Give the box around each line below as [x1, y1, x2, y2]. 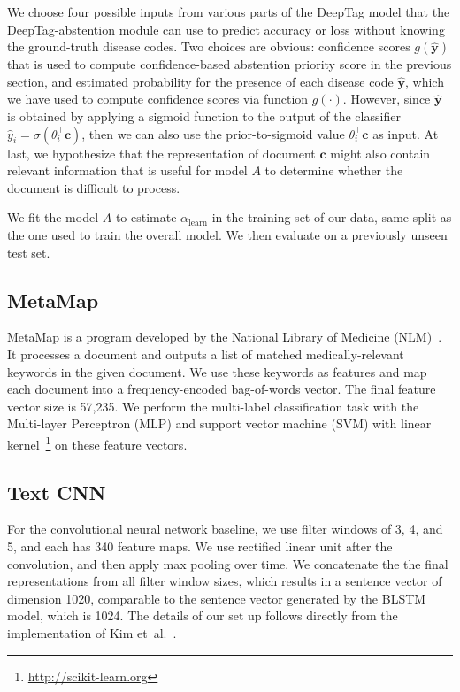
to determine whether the [264, 161, 403, 180]
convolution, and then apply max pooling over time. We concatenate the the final [7, 554, 448, 573]
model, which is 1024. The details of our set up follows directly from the [7, 606, 398, 625]
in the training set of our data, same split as [211, 208, 452, 227]
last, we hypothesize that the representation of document [7, 143, 316, 162]
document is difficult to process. [7, 178, 180, 196]
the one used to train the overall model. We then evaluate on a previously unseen [7, 225, 448, 243]
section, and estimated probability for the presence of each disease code [7, 72, 394, 90]
